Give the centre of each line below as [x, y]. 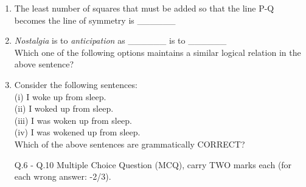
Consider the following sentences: [76, 84]
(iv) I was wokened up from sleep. [77, 132]
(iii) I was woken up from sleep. [73, 120]
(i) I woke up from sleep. [60, 96]
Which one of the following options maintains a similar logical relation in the [158, 52]
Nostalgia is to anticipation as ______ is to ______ [120, 40]
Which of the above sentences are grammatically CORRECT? [130, 144]
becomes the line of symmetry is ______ [95, 20]
